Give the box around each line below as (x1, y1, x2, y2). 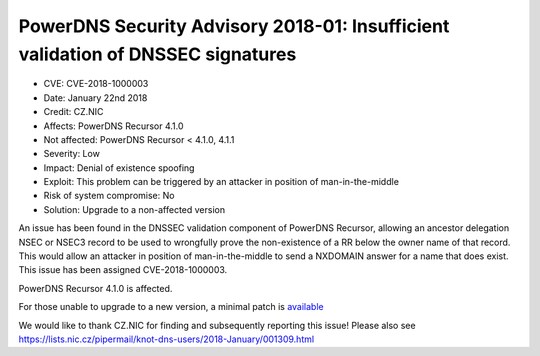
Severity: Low (43, 148, 100, 160)
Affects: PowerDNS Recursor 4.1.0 (43, 120, 184, 132)
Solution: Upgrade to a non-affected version (43, 203, 226, 215)
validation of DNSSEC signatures (18, 43, 297, 65)
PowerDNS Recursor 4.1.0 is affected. (18, 282, 173, 294)
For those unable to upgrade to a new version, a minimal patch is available (18, 301, 324, 313)
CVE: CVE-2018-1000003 (43, 78, 149, 90)
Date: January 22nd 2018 (43, 91, 148, 104)
